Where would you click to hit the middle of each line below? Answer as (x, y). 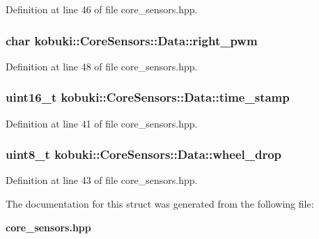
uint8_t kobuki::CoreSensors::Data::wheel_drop (144, 154)
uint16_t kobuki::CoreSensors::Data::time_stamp (148, 97)
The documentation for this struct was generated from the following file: (160, 204)
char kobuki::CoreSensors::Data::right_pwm (132, 40)
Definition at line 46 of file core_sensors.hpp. (102, 9)
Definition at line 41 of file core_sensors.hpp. (102, 123)
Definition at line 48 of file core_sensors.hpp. (102, 66)
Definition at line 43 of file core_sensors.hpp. (102, 180)
